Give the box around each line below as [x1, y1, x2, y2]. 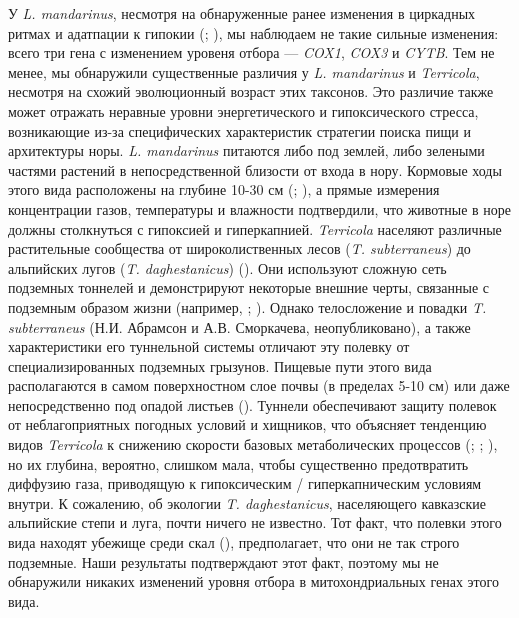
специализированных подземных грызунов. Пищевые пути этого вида [8, 355, 432, 376]
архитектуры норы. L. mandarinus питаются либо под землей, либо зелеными [8, 140, 485, 161]
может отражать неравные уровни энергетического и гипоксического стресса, [8, 100, 479, 121]
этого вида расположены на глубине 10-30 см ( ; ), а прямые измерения [8, 179, 440, 200]
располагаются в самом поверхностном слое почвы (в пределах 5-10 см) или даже [8, 375, 510, 396]
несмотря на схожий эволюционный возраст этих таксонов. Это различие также [8, 81, 494, 102]
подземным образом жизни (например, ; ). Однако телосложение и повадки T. [8, 296, 487, 317]
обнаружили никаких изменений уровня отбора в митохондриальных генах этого [8, 571, 499, 592]
